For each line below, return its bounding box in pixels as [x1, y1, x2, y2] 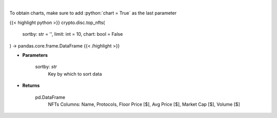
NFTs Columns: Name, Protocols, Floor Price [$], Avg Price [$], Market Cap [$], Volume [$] [48, 101, 241, 107]
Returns [22, 82, 40, 89]
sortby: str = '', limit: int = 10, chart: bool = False [22, 31, 123, 37]
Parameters [22, 52, 48, 58]
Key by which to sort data [48, 70, 102, 77]
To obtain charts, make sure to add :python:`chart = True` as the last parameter [9, 10, 177, 16]
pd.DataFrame [35, 94, 66, 100]
